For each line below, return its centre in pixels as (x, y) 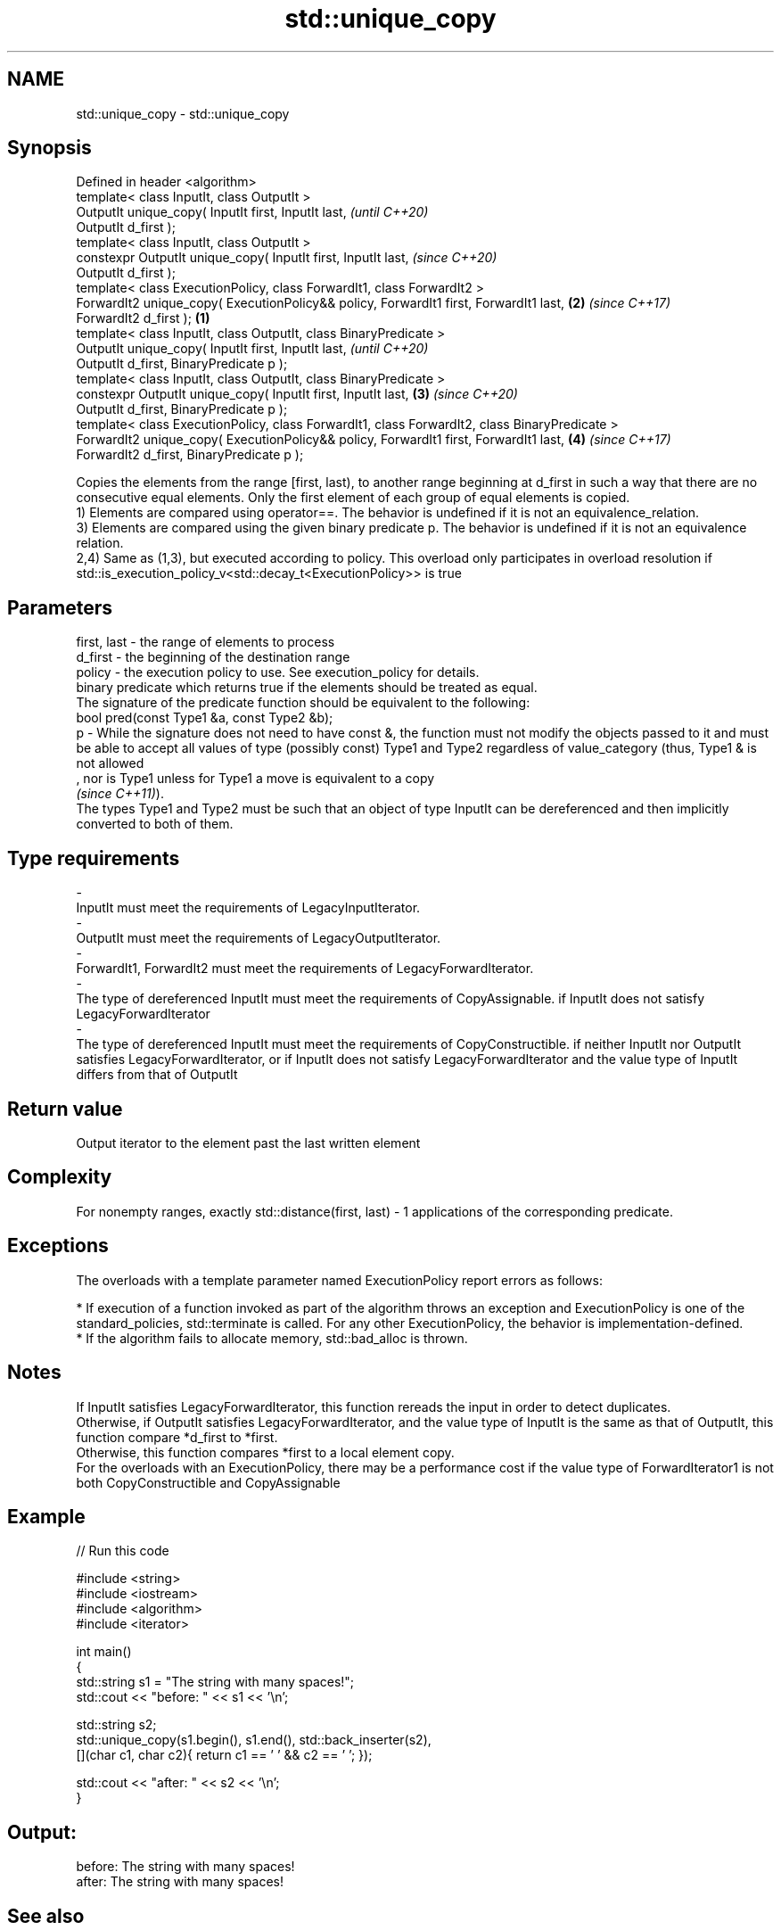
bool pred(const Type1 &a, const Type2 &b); (205, 718)
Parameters (60, 607)
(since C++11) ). (120, 794)
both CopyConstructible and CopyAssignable (208, 1482)
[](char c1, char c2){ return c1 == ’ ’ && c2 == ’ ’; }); (224, 1755)
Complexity (60, 1177)
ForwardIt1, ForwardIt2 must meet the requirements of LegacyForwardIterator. (305, 969)
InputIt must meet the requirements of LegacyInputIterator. (248, 908)
